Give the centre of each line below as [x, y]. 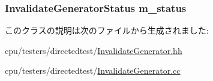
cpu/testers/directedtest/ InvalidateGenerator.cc [93, 70]
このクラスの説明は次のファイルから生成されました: [107, 30]
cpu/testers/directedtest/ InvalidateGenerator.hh [94, 50]
